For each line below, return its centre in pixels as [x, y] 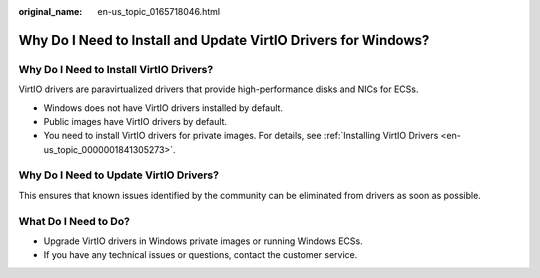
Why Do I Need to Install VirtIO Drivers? [116, 69]
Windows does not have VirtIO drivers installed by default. [163, 107]
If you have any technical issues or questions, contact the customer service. [200, 255]
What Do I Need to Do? [74, 221]
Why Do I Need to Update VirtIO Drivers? [119, 175]
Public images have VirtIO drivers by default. [135, 121]
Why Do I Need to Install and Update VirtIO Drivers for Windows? [224, 40]
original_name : [50, 11]
